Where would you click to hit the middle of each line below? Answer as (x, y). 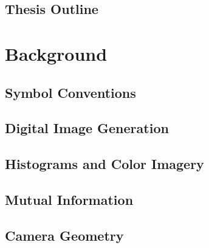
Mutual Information (69, 199)
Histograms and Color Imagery (104, 164)
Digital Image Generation (87, 128)
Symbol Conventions (70, 92)
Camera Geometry (64, 235)
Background (56, 53)
